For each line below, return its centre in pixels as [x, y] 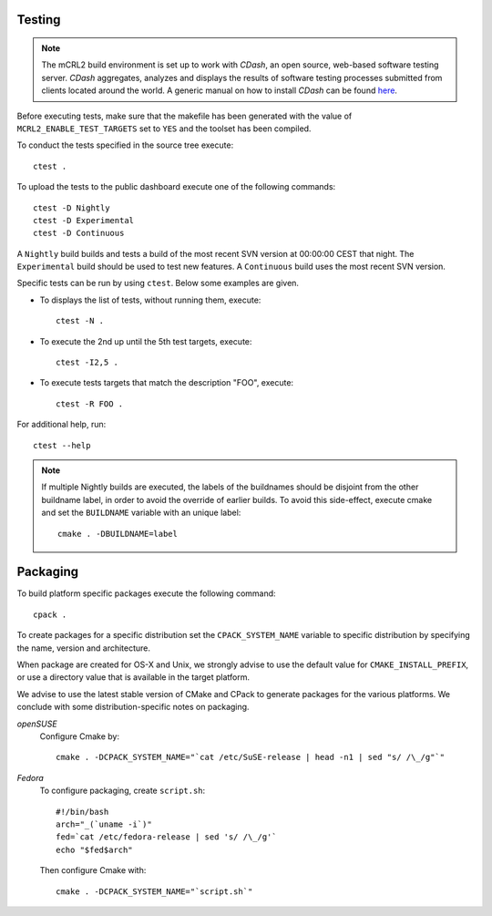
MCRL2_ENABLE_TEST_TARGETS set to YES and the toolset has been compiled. [164, 129]
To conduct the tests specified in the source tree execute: [125, 145]
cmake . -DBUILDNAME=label [118, 534]
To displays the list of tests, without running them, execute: [150, 300]
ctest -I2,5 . [87, 363]
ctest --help [62, 445]
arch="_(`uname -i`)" [104, 824]
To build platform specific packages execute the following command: [147, 593]
